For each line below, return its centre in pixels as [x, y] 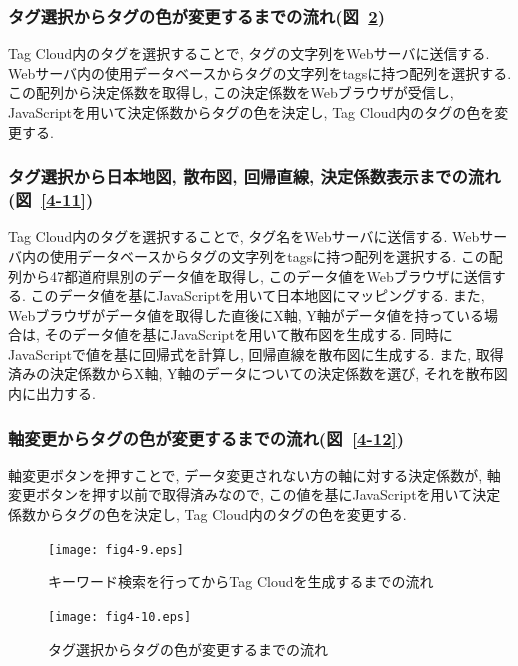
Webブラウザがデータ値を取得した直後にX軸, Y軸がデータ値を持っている [246, 314]
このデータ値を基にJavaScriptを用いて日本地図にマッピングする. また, [257, 295]
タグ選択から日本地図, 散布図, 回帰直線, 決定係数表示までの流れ [254, 176]
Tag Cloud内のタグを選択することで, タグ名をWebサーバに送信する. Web [244, 236]
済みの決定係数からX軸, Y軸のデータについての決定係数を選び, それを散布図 [258, 373]
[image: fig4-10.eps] [120, 616]
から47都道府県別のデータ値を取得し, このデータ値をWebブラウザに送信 [256, 275]
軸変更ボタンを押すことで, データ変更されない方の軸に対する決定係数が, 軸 [254, 474]
